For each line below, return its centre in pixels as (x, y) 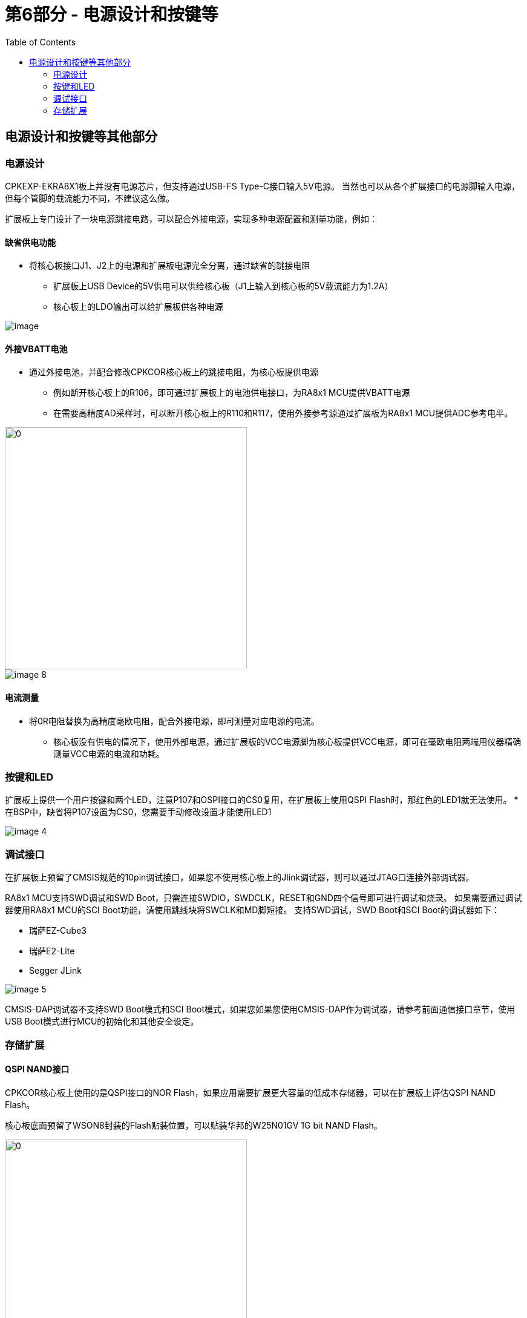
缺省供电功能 (30, 242)
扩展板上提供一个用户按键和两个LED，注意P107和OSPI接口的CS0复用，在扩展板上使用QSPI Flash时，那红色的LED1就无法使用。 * (262, 800)
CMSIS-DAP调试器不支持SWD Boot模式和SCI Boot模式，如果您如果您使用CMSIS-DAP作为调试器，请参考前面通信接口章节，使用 (260, 1009)
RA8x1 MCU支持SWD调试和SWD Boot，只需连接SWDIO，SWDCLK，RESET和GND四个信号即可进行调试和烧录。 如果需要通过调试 (263, 898)
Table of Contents (41, 42)
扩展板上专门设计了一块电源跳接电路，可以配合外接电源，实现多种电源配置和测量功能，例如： (191, 218)
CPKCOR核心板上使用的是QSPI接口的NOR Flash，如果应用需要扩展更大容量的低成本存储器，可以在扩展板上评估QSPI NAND (250, 1092)
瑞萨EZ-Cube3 (58, 931)
